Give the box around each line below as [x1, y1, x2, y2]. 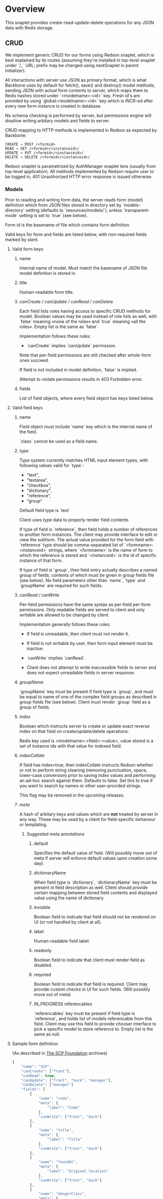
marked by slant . [5, 237, 39, 243]
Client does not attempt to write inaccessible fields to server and [26, 665, 157, 670]
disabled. [34, 962, 53, 968]
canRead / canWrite [19, 592, 60, 598]
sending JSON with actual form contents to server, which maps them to [5, 87, 148, 93]
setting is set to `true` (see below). [18, 213, 88, 219]
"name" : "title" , [38, 1128, 74, 1133]
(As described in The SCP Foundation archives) [12, 1050, 108, 1056]
